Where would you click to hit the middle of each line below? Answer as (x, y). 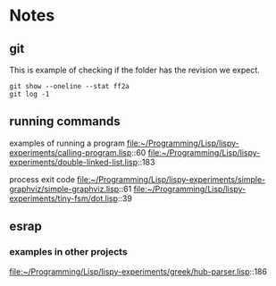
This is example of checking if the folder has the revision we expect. (135, 70)
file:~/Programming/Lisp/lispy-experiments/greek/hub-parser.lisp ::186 (138, 271)
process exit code (42, 179)
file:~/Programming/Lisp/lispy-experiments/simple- (171, 179)
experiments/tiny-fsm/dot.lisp (64, 198)
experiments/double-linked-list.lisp (74, 162)
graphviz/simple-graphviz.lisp (64, 189)
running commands (65, 122)
